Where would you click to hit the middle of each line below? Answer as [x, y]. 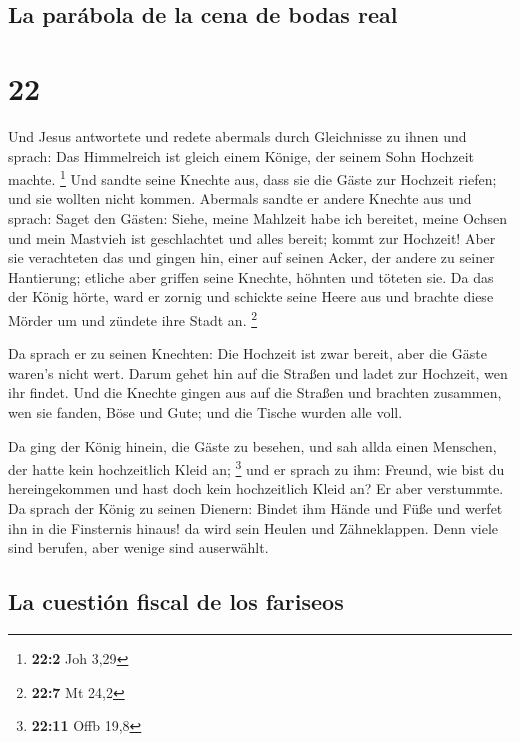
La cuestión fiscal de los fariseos [176, 601]
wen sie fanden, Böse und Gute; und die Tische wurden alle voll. [205, 411]
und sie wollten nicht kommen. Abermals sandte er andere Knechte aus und [240, 198]
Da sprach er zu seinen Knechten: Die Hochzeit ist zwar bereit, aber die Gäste [247, 353]
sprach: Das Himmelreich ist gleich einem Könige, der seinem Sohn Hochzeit [241, 155]
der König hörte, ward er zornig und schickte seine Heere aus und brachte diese [251, 296]
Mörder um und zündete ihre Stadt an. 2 [133, 318]
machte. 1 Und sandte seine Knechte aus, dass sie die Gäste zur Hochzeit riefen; [252, 177]
